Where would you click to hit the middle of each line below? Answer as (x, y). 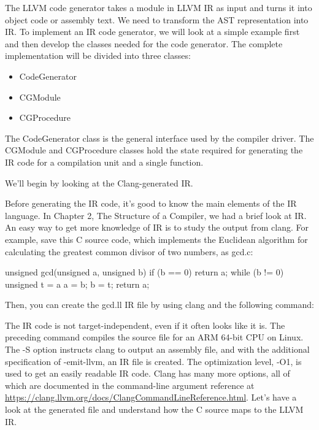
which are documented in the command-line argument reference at (130, 385)
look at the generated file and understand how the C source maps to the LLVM (154, 409)
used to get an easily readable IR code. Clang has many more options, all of (148, 373)
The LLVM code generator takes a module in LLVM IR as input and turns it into (159, 7)
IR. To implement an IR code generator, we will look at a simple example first (152, 32)
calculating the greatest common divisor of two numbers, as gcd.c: (129, 251)
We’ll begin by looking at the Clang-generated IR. (99, 182)
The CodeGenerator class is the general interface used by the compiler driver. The (159, 138)
